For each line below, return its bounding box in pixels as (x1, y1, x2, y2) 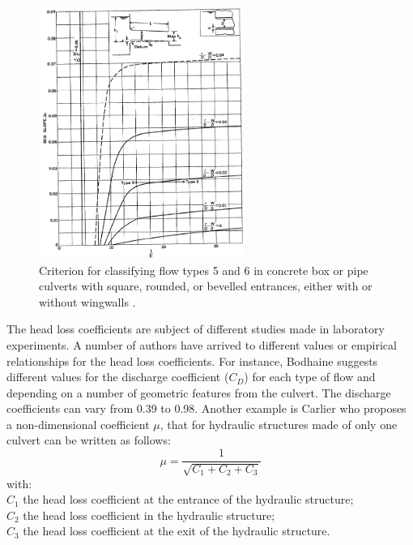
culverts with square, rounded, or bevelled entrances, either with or (39, 277, 373, 294)
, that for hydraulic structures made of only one (160, 415, 398, 432)
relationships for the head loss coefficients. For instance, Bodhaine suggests (6, 352, 378, 369)
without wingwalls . (39, 293, 136, 310)
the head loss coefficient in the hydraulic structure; (23, 506, 275, 523)
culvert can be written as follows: (6, 431, 171, 448)
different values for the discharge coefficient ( (6, 368, 229, 385)
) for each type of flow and (244, 368, 376, 385)
